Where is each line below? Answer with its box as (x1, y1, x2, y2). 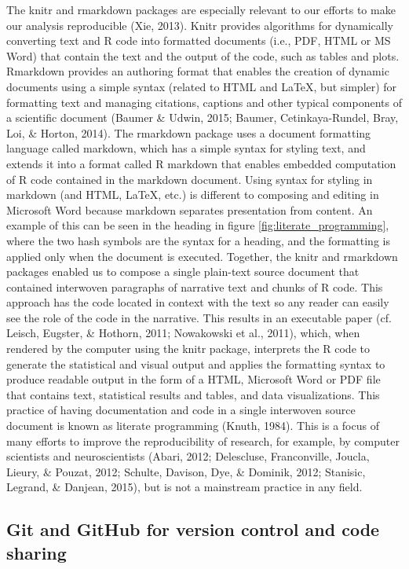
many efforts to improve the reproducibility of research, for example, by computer (6, 432, 400, 449)
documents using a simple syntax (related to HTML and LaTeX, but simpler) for (6, 78, 397, 94)
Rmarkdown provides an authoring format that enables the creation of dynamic (6, 63, 389, 79)
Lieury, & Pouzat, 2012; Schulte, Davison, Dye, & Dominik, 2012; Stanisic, (6, 463, 366, 479)
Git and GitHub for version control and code (6, 517, 380, 541)
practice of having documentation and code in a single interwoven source (6, 402, 356, 418)
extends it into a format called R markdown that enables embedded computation (6, 155, 396, 171)
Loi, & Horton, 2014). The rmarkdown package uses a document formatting (6, 124, 371, 141)
